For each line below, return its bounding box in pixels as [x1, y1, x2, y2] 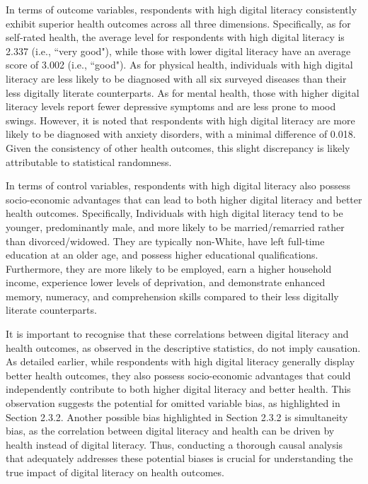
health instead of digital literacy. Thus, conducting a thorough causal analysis [6, 437, 343, 451]
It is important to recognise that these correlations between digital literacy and [6, 326, 349, 341]
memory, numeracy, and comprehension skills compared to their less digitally [6, 288, 339, 303]
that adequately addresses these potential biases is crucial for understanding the [6, 451, 353, 466]
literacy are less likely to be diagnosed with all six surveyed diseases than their [6, 71, 347, 85]
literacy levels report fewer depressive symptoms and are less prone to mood [6, 99, 336, 114]
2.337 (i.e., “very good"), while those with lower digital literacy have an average [6, 43, 351, 58]
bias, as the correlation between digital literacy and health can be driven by [6, 423, 335, 438]
